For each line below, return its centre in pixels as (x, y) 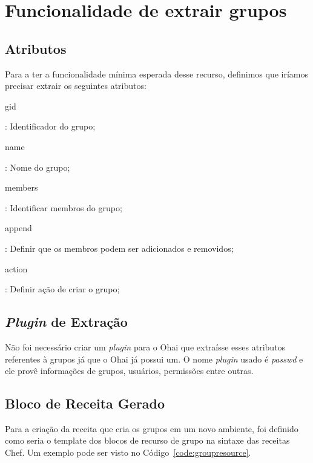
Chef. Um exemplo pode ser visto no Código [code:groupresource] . (128, 452)
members (21, 187)
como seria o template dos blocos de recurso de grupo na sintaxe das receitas (147, 440)
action (16, 268)
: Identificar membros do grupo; (64, 207)
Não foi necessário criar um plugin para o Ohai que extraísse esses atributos (145, 346)
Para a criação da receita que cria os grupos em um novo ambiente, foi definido (152, 428)
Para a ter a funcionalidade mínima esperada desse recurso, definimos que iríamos (156, 74)
